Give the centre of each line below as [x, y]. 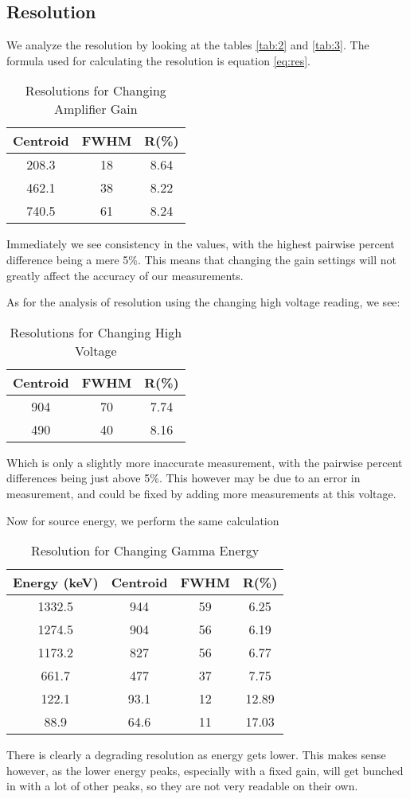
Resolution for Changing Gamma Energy [145, 551]
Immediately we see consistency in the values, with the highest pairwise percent [201, 244]
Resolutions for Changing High [96, 332]
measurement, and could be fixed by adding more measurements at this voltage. [201, 493]
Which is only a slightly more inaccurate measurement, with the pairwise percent [205, 462]
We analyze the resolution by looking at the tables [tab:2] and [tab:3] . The [188, 45]
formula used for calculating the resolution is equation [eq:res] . [159, 60]
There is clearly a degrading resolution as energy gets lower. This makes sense [196, 755]
